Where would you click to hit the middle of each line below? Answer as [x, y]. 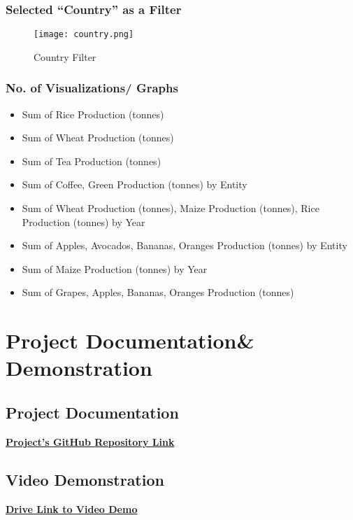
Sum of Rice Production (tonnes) [93, 114]
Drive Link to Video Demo [72, 508]
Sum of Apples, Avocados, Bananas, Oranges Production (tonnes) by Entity [185, 245]
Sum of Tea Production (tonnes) [92, 161]
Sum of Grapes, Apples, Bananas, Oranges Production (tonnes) [158, 292]
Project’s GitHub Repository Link [90, 441]
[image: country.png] [84, 35]
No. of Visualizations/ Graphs [92, 88]
